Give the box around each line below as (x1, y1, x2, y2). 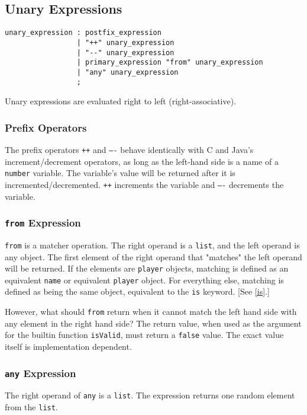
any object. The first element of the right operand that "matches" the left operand (5, 250, 302, 263)
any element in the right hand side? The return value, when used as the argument (5, 317, 302, 329)
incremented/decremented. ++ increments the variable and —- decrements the (5, 178, 284, 190)
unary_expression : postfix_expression (5, 28, 161, 37)
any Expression (5, 365, 76, 380)
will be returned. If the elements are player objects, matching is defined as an (5, 262, 289, 274)
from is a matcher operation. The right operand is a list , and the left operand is (5, 238, 300, 251)
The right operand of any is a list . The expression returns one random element (5, 389, 295, 401)
